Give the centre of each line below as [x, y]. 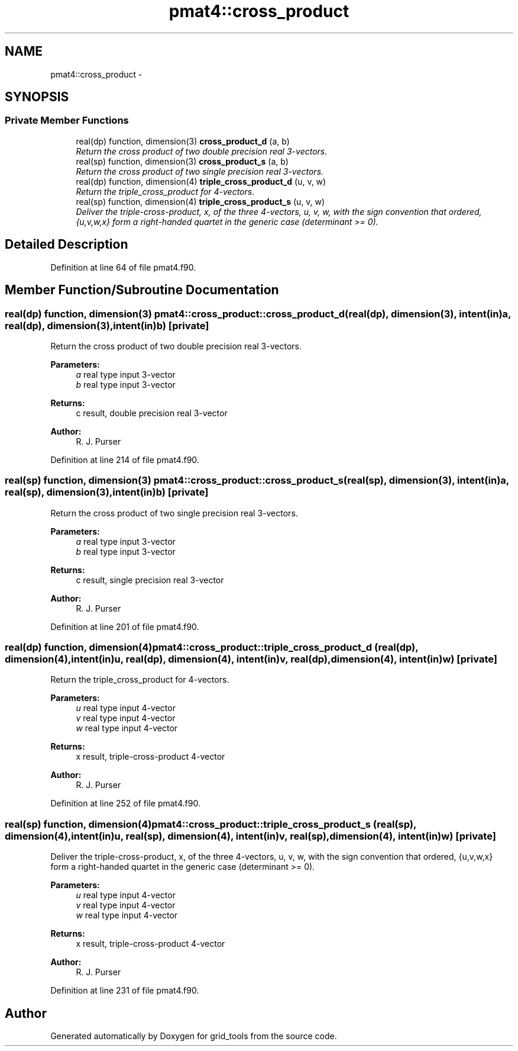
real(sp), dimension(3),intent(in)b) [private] [107, 492]
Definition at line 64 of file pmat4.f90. [123, 267]
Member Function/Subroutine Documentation [142, 290]
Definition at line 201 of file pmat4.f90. [125, 626]
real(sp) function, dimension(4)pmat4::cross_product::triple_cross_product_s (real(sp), [211, 824]
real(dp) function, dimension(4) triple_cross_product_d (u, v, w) [201, 181]
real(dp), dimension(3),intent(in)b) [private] [107, 325]
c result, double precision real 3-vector [152, 413]
